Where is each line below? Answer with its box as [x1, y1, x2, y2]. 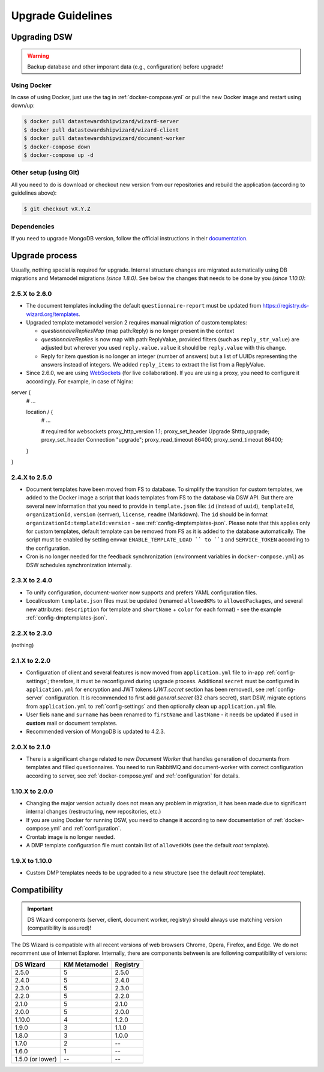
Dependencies [11, 222, 55, 231]
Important [27, 905, 53, 912]
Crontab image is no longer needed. [26, 833, 115, 841]
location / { [26, 409, 53, 415]
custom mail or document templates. [26, 719, 118, 726]
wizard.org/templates [26, 310, 79, 318]
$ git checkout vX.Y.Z [23, 206, 91, 213]
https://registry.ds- [262, 302, 310, 309]
